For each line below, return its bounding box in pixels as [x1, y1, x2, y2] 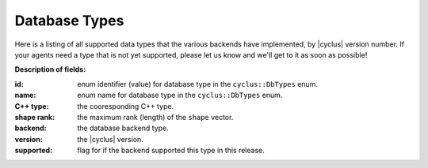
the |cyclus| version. [77, 134, 144, 144]
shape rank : [14, 112, 55, 121]
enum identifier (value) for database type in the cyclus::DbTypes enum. [77, 79, 319, 88]
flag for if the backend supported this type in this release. [77, 146, 265, 155]
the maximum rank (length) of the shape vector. [77, 112, 234, 121]
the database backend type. [77, 123, 170, 133]
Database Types [14, 12, 124, 29]
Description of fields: [14, 65, 86, 74]
